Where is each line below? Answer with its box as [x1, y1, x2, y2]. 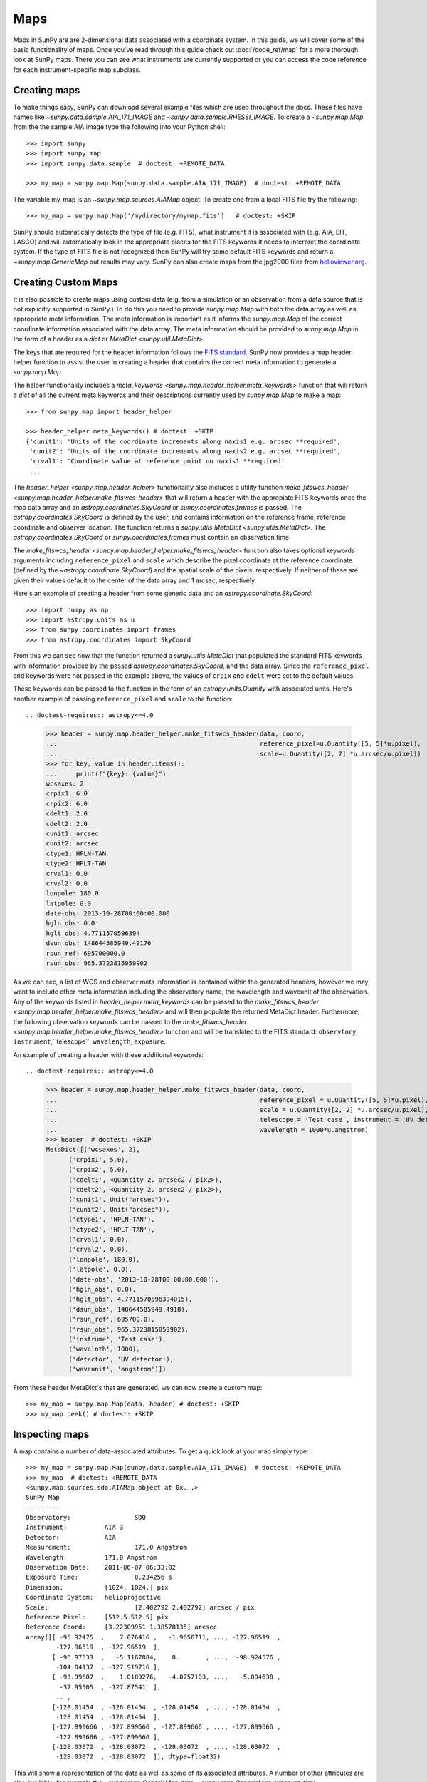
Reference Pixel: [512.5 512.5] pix [26, 1613, 169, 1621]
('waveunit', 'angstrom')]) [68, 1365, 167, 1374]
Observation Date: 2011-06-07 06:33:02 [26, 1563, 176, 1572]
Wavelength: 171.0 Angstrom [26, 1553, 158, 1561]
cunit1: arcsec [46, 829, 99, 838]
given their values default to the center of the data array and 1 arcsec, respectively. [13, 576, 257, 584]
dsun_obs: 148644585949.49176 [46, 939, 152, 947]
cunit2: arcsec [46, 840, 99, 848]
